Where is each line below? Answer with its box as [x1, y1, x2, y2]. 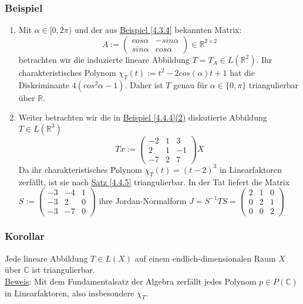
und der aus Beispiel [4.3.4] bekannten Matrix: [74, 24, 242, 36]
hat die [230, 66, 255, 78]
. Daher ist [124, 78, 163, 91]
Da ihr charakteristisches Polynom [18, 163, 142, 175]
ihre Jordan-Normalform [99, 194, 187, 206]
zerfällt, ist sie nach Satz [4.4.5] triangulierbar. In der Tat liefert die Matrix [18, 175, 290, 188]
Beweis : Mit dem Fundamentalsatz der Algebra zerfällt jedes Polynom [5, 275, 257, 287]
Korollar [5, 229, 45, 243]
